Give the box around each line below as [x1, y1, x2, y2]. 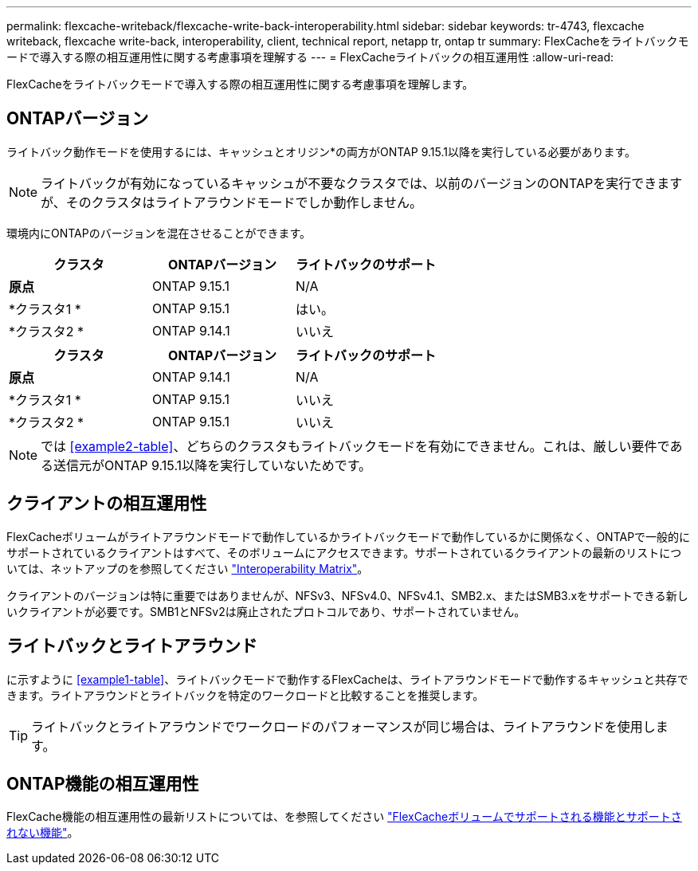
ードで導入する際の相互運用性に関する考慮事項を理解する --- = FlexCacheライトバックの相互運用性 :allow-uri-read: [6, 50, 614, 64]
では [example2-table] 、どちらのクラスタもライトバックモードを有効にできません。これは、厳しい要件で [41, 437, 670, 454]
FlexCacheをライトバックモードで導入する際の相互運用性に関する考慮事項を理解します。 [6, 77, 474, 91]
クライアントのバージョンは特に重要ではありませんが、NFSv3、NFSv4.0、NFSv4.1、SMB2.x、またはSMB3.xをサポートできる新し [6, 588, 688, 602]
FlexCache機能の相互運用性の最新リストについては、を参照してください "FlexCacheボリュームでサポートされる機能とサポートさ [6, 810, 682, 824]
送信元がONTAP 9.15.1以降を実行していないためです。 [53, 457, 372, 473]
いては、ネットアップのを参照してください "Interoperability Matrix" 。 [6, 561, 369, 575]
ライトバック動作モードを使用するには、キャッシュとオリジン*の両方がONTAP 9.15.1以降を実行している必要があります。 [6, 144, 637, 159]
